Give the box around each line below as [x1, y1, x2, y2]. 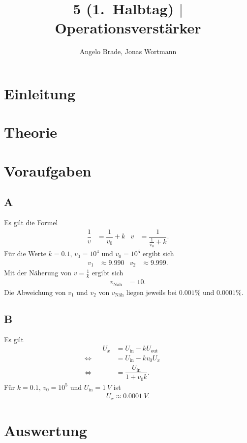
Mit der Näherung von [4, 267, 71, 278]
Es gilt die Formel [4, 217, 58, 228]
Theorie [4, 122, 58, 142]
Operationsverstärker [55, 18, 201, 38]
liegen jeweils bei [126, 287, 177, 297]
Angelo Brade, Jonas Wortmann [79, 46, 177, 57]
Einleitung [4, 83, 76, 103]
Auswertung [4, 420, 87, 440]
